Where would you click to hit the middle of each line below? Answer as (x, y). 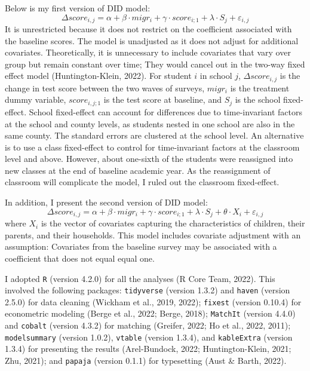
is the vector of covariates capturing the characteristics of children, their (173, 223)
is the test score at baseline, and (162, 99)
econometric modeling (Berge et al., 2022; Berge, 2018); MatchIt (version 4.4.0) (150, 313)
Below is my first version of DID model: (78, 8)
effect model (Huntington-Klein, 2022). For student (98, 76)
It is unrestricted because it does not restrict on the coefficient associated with (148, 29)
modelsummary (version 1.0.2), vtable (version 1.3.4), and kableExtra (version (149, 337)
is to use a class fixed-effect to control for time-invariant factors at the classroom (152, 147)
